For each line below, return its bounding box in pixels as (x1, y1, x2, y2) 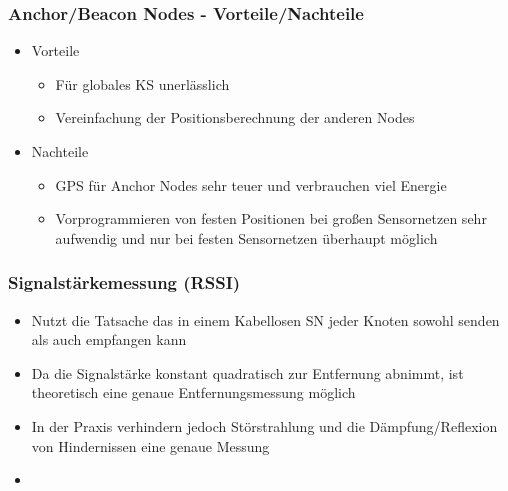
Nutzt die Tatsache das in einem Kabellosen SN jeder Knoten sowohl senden (31, 309, 500, 330)
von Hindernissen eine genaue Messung (31, 435, 270, 456)
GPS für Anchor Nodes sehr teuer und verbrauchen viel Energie (55, 174, 447, 195)
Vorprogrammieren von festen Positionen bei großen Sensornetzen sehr (55, 208, 487, 229)
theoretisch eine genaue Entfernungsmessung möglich (31, 382, 356, 403)
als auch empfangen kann (31, 329, 187, 350)
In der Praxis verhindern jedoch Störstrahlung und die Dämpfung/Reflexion (31, 415, 498, 436)
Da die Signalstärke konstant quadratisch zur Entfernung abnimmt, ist (31, 362, 464, 383)
